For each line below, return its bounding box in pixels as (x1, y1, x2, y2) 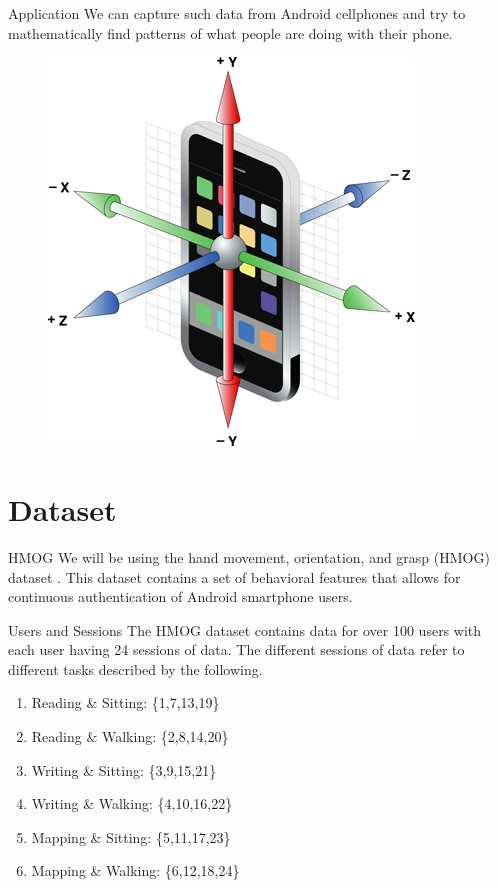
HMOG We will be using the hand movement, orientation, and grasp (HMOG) (8, 546, 490, 567)
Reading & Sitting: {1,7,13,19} (31, 692, 220, 713)
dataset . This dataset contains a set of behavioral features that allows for (8, 566, 461, 587)
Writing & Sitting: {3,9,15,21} (31, 759, 217, 780)
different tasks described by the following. (8, 658, 263, 679)
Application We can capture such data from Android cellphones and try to (8, 3, 466, 23)
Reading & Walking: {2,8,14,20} (31, 726, 229, 747)
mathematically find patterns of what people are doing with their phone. (8, 22, 453, 43)
